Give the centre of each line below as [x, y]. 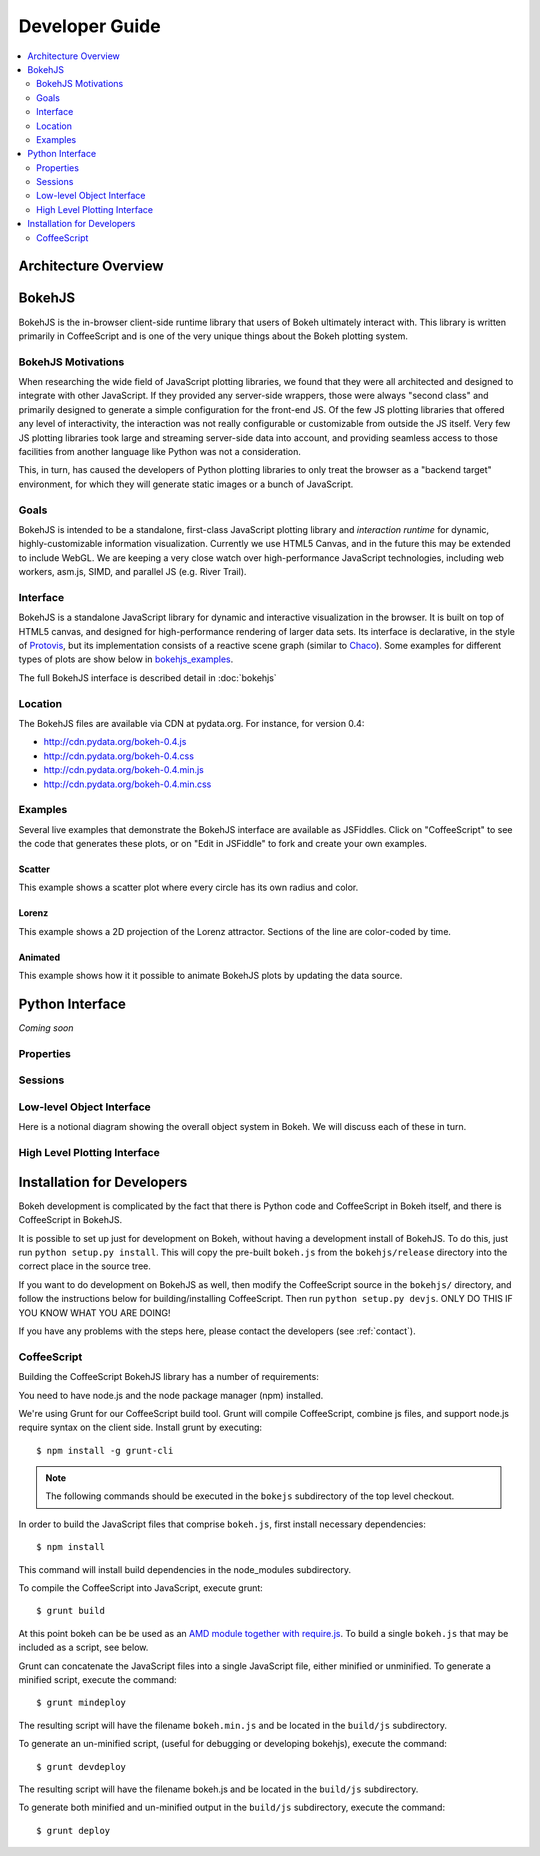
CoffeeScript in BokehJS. [70, 1220]
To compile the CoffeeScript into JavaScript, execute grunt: [141, 1588]
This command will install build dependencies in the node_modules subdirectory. [185, 1569]
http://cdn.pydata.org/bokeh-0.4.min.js [124, 770]
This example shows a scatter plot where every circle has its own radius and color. [188, 887]
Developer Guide [89, 26]
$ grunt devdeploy [81, 1766]
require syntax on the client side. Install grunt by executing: [140, 1427]
